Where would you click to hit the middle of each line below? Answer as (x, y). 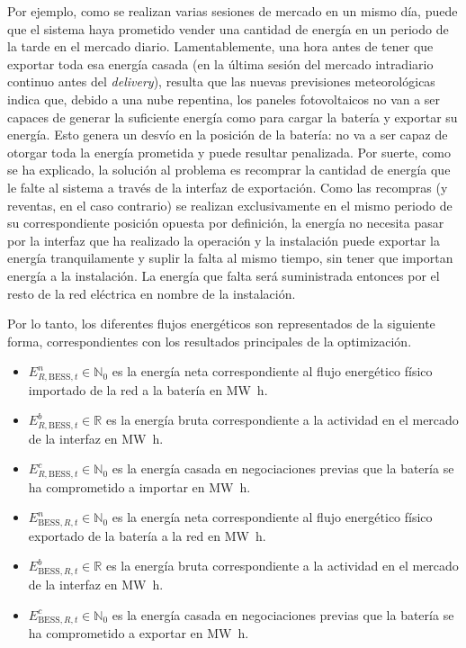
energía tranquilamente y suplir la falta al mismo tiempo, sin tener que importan (230, 258)
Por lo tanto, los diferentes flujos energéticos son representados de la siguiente (221, 324)
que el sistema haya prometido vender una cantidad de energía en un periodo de (228, 28)
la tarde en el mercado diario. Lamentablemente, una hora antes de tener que (220, 46)
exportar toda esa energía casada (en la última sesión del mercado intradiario (220, 63)
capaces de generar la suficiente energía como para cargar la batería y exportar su (233, 117)
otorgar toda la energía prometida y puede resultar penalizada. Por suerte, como (229, 152)
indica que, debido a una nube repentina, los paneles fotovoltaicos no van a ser (224, 99)
